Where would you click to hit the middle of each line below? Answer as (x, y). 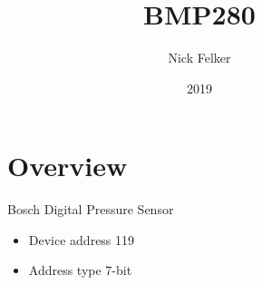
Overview (68, 166)
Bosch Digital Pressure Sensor (91, 209)
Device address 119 (82, 239)
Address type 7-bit (80, 270)
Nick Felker (199, 58)
